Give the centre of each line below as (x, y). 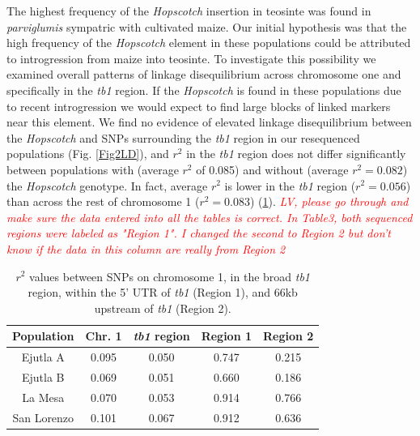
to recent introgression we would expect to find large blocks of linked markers (199, 106)
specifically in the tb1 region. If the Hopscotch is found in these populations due (204, 90)
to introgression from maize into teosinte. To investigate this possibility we (191, 58)
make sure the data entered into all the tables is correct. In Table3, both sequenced (210, 217)
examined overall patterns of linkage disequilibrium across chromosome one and (204, 74)
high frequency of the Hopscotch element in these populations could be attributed (209, 43)
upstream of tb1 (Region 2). (163, 308)
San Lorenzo (43, 417)
